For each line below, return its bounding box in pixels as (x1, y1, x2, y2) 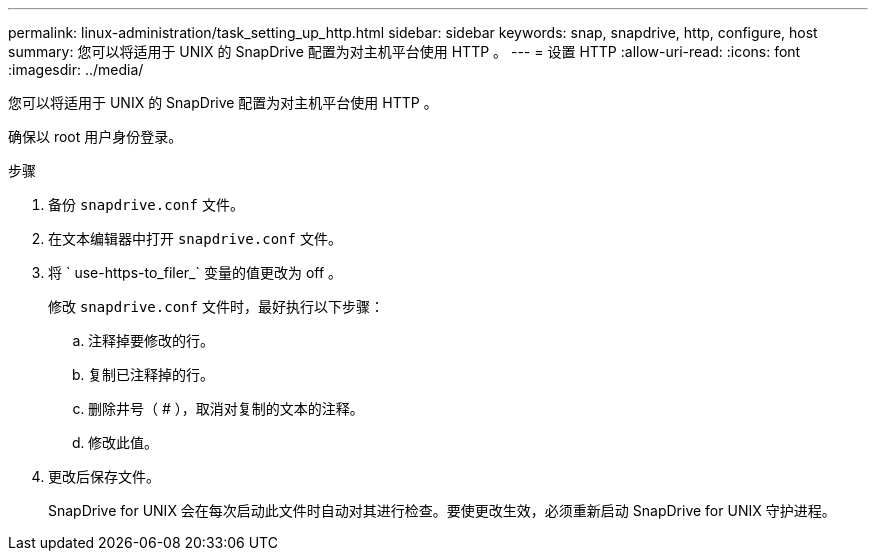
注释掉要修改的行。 (88, 332, 214, 349)
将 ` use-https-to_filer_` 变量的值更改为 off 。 (48, 264, 343, 281)
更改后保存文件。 (48, 468, 160, 485)
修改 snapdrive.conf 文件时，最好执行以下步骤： (48, 298, 384, 315)
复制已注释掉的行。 (88, 366, 214, 383)
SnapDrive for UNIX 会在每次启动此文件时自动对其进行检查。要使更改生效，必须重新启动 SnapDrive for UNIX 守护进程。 (48, 502, 836, 519)
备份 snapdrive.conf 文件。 (48, 196, 244, 213)
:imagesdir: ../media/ (8, 61, 144, 78)
